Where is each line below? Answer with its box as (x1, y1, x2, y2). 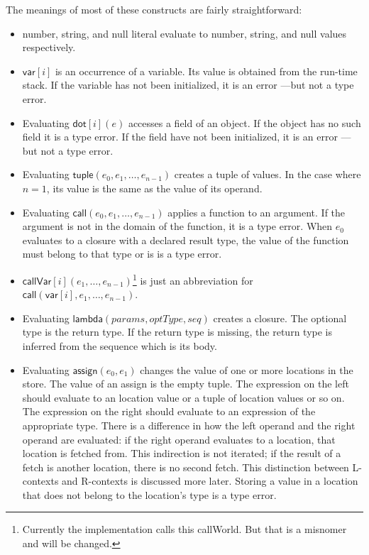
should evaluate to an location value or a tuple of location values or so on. (22, 390, 345, 405)
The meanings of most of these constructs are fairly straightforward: (6, 2, 302, 16)
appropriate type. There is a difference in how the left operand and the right (22, 417, 356, 432)
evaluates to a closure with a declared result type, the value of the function (22, 232, 349, 247)
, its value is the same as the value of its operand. (46, 180, 263, 195)
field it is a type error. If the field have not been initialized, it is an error (22, 129, 338, 144)
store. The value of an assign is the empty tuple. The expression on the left (22, 376, 349, 391)
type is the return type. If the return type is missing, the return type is (22, 324, 332, 339)
